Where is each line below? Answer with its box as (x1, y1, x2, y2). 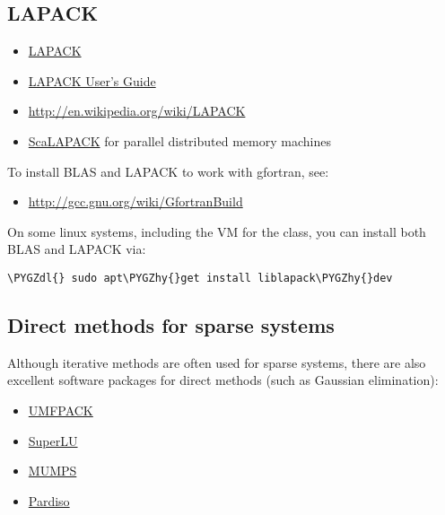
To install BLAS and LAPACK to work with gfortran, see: (7, 161, 329, 180)
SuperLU (28, 431, 78, 450)
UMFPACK (28, 401, 93, 419)
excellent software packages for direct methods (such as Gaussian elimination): (7, 371, 439, 389)
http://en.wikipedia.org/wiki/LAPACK (28, 101, 246, 120)
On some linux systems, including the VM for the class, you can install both (7, 222, 426, 240)
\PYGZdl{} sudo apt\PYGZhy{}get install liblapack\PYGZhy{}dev (7, 271, 393, 284)
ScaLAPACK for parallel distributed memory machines (28, 131, 331, 150)
